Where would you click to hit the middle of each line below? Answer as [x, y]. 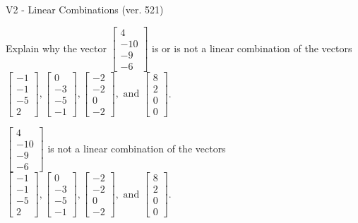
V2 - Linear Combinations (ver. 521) [85, 9]
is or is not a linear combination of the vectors [252, 48]
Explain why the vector [56, 48]
